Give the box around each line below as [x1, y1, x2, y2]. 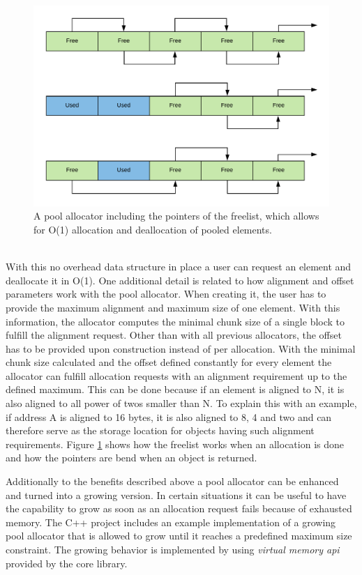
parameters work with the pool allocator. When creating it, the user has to [6, 286, 326, 301]
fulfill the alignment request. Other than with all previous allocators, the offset [6, 328, 342, 342]
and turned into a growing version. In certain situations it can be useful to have [6, 487, 347, 502]
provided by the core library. [6, 555, 128, 570]
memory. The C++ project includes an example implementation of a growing [6, 514, 336, 529]
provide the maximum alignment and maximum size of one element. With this [6, 300, 340, 314]
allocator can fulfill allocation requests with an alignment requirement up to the [6, 368, 347, 383]
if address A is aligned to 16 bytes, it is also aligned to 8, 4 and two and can [6, 409, 332, 424]
